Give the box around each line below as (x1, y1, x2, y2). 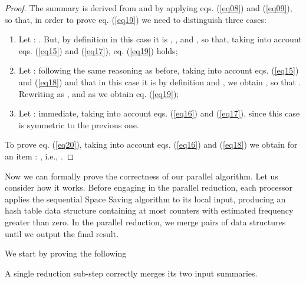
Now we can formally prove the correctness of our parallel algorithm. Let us (5, 169, 278, 182)
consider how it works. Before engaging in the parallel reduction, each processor (5, 181, 293, 194)
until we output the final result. (5, 227, 119, 239)
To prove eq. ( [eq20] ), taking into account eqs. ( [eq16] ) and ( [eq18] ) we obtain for (5, 138, 298, 151)
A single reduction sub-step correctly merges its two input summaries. (5, 267, 258, 279)
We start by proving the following (5, 247, 127, 259)
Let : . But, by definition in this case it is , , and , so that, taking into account (18, 33, 302, 45)
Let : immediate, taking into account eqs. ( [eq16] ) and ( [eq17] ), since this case (18, 107, 300, 119)
